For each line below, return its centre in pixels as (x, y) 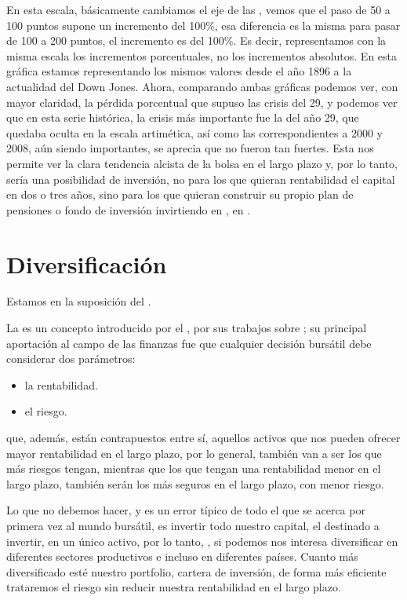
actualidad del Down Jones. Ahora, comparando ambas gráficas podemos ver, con (202, 86)
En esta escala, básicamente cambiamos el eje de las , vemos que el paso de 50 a (198, 9)
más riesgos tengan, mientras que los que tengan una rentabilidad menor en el (194, 468)
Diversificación (87, 263)
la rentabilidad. (61, 384)
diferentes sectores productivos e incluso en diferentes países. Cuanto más (182, 556)
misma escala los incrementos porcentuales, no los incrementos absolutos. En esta (202, 55)
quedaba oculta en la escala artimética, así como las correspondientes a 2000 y (194, 132)
